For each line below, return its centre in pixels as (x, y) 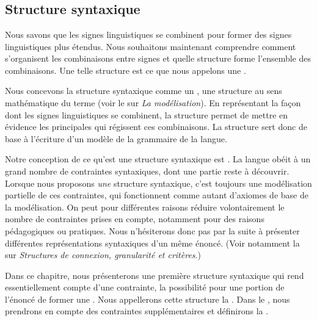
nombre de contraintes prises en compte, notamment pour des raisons (135, 219)
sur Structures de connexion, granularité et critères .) (103, 255)
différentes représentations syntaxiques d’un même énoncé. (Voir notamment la (152, 243)
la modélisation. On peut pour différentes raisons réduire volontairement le (145, 207)
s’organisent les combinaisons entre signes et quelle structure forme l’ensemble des (158, 58)
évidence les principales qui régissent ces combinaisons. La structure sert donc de (156, 127)
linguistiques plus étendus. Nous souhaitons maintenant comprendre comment (151, 46)
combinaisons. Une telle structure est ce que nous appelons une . (126, 70)
